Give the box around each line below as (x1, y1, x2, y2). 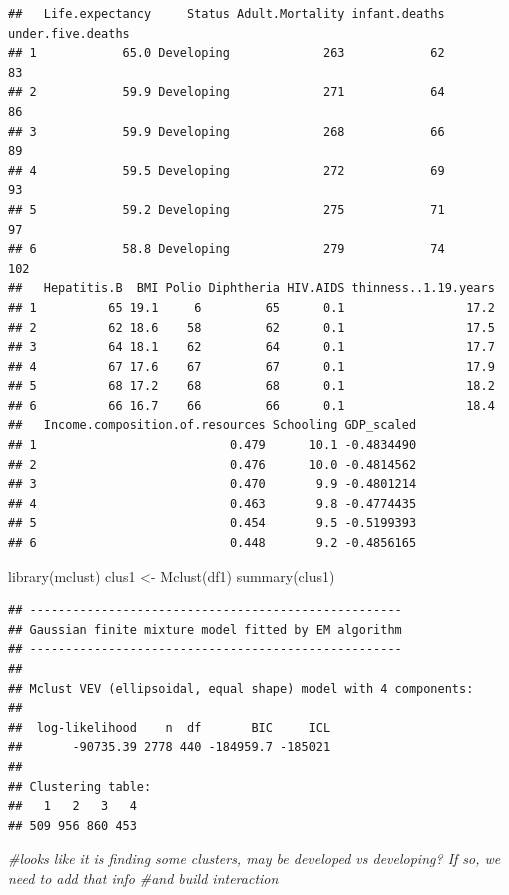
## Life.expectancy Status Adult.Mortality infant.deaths (8, 7, 445, 21)
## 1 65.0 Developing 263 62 (8, 46, 445, 61)
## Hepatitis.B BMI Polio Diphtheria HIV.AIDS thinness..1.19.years (8, 281, 495, 296)
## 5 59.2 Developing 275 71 (8, 202, 445, 217)
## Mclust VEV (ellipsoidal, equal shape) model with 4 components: (8, 681, 474, 696)
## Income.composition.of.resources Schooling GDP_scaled (8, 418, 417, 433)
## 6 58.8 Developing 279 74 (8, 242, 445, 257)
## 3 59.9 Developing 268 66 (8, 124, 445, 139)
